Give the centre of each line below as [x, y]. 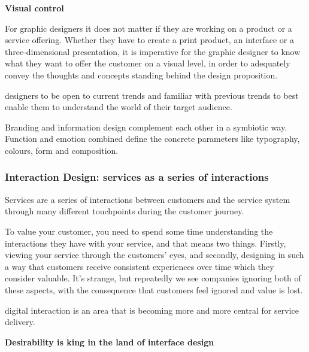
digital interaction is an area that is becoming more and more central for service [152, 310]
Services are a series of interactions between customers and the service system [148, 199]
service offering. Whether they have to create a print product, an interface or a [149, 40]
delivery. [20, 322]
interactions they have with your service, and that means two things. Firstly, [146, 243]
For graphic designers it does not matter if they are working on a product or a [149, 28]
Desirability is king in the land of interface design [110, 342]
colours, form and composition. [62, 150]
